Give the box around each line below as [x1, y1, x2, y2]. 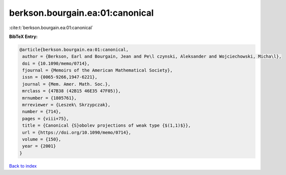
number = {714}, [22, 109, 62, 114]
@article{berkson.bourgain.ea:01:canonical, [19, 47, 129, 52]
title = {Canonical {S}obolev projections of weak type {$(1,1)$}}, [22, 123, 191, 128]
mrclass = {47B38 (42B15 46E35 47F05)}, [22, 88, 121, 94]
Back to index [9, 163, 37, 169]
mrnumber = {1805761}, [22, 95, 77, 101]
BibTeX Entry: [9, 34, 38, 39]
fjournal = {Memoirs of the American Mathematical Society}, [22, 68, 173, 73]
